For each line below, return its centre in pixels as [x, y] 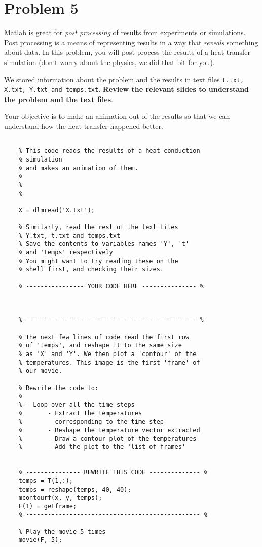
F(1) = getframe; [48, 506]
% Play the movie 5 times [62, 532]
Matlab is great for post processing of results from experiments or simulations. [125, 32]
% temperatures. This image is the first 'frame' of [109, 362]
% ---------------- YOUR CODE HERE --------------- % [111, 286]
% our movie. [40, 371]
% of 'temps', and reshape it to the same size [100, 346]
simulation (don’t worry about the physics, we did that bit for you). [109, 62]
